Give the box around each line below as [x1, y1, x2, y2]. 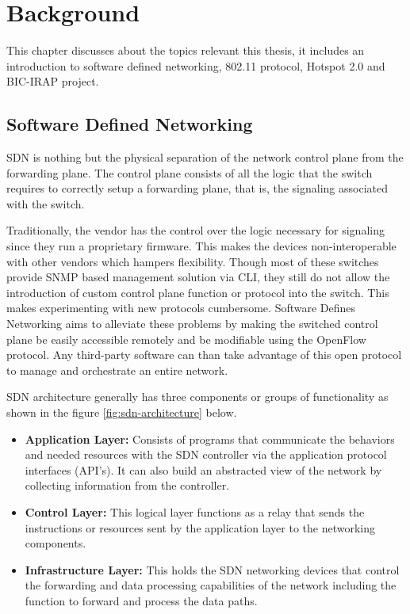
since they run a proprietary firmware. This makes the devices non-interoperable [6, 238, 397, 254]
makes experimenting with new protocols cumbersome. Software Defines [6, 299, 356, 316]
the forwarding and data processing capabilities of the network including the [25, 577, 397, 593]
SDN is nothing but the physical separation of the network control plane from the [6, 149, 404, 166]
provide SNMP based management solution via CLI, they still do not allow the [6, 269, 390, 285]
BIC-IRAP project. [6, 73, 99, 90]
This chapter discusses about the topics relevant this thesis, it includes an [6, 42, 365, 59]
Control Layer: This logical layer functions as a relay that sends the [25, 503, 365, 520]
